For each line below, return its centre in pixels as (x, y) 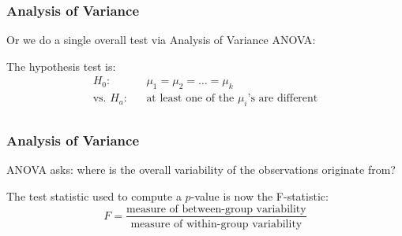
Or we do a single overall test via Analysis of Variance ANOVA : (161, 40)
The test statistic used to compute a (94, 195)
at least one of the (190, 99)
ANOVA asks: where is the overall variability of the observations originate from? (201, 170)
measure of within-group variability (216, 224)
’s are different (283, 99)
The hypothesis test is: (61, 66)
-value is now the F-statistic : (259, 195)
